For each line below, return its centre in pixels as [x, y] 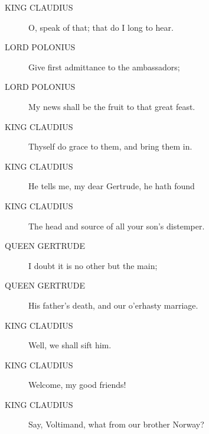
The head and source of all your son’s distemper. [117, 226]
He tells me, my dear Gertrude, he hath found [112, 186]
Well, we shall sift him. [70, 345]
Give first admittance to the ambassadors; [104, 67]
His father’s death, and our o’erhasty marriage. [113, 305]
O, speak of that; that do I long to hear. [101, 27]
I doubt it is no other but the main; [93, 265]
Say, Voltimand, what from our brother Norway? [116, 424]
